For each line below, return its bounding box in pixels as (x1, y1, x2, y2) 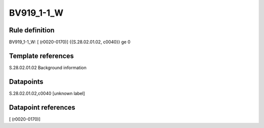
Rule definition (9, 26, 55, 34)
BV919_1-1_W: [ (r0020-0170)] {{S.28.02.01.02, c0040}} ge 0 (9, 39, 131, 45)
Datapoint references (9, 103, 76, 111)
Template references (9, 51, 74, 60)
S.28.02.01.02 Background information (9, 64, 87, 71)
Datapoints (9, 77, 44, 86)
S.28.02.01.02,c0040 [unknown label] (9, 90, 85, 96)
